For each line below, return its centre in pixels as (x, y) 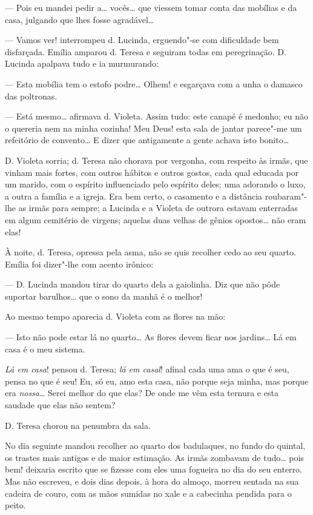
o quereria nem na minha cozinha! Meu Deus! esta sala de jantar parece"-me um (153, 128)
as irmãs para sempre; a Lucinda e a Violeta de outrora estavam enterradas (158, 208)
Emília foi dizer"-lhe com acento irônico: (79, 264)
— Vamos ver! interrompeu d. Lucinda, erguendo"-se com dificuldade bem (142, 40)
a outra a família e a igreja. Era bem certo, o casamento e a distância (134, 196)
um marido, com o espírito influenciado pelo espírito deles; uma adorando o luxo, (155, 184)
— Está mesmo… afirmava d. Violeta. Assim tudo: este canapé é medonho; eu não (157, 116)
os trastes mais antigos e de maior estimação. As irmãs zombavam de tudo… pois (154, 457)
